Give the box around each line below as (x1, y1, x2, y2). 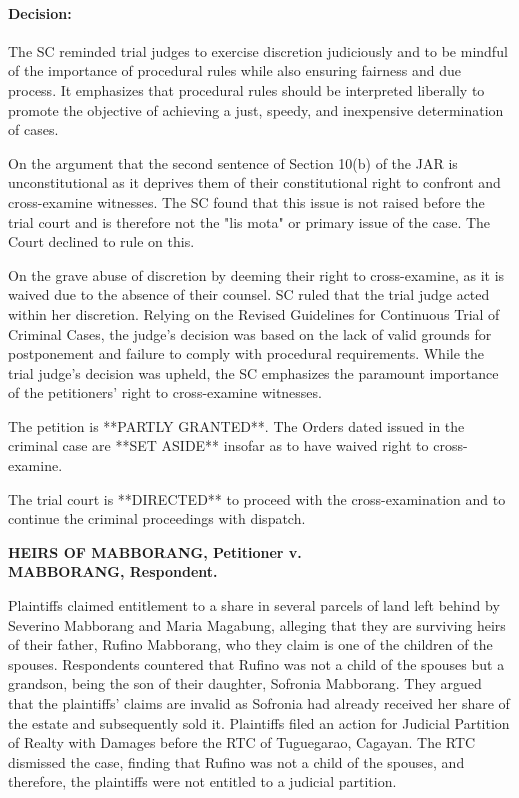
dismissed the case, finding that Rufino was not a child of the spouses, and (8, 751, 465, 772)
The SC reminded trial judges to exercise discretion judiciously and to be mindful (8, 40, 508, 61)
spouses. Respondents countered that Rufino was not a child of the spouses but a (8, 653, 505, 674)
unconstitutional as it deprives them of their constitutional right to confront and (8, 172, 501, 193)
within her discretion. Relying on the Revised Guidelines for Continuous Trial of (8, 303, 500, 324)
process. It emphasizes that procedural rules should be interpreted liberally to (8, 79, 485, 100)
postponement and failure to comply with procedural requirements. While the (8, 343, 484, 364)
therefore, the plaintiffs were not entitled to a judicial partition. (8, 771, 397, 792)
